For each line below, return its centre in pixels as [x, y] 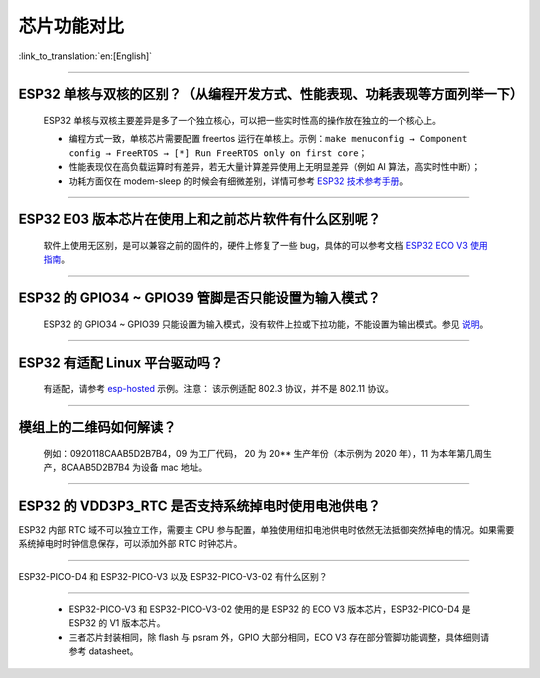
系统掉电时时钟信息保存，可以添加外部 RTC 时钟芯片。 [130, 544]
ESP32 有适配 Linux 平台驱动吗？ [121, 362]
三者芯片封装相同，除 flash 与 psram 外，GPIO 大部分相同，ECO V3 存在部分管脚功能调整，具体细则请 [279, 637]
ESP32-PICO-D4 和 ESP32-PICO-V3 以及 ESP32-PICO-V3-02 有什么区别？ [173, 576]
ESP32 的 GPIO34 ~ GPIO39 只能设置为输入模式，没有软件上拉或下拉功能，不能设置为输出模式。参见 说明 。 [266, 324]
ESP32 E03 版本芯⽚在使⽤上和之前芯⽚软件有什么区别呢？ [200, 219]
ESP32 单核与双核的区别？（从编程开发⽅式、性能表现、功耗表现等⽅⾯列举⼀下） [271, 94]
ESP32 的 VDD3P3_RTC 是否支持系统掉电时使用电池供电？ [199, 505]
